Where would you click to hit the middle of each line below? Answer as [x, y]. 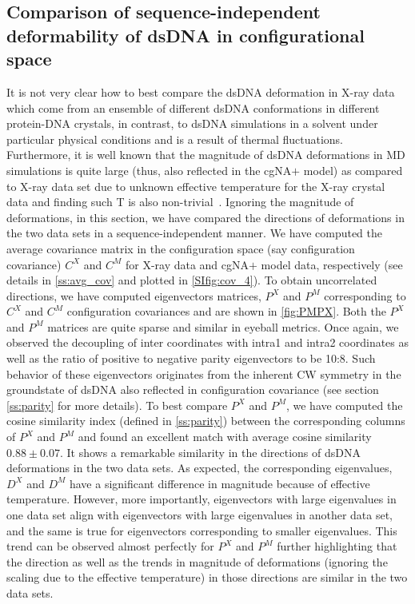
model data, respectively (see [332, 264]
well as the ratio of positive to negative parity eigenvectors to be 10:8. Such [191, 358]
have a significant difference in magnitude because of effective [219, 483]
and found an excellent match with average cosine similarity [225, 437]
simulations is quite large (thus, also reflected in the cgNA [149, 170]
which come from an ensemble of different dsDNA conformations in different [193, 107]
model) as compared [353, 170]
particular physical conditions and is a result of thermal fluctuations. [175, 139]
